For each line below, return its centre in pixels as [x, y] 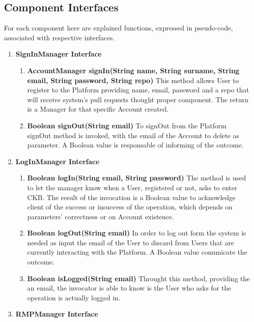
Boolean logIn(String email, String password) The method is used [137, 178]
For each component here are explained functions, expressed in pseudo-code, [119, 28]
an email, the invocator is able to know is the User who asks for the [129, 288]
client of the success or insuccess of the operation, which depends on [130, 207]
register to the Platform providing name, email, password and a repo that [138, 90]
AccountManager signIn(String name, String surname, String [133, 70]
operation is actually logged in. [74, 297]
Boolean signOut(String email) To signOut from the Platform [127, 125]
